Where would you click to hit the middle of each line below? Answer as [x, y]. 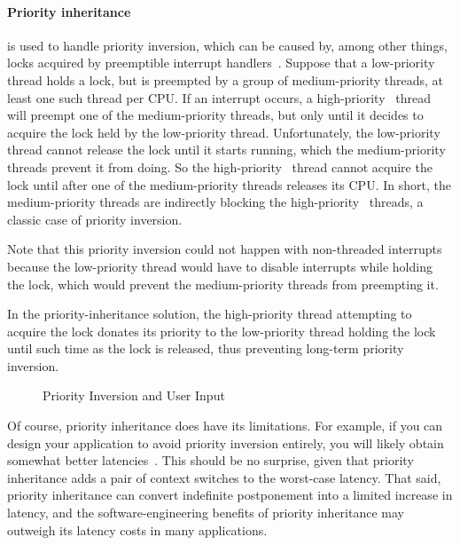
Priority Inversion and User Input [134, 395]
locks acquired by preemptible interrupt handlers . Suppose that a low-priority [221, 63]
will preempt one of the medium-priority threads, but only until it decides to [215, 115]
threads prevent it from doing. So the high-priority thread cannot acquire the [220, 166]
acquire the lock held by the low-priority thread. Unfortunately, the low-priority [224, 132]
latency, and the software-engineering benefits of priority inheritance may [206, 513]
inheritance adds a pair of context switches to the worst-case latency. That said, [224, 477]
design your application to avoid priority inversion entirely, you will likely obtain [226, 442]
